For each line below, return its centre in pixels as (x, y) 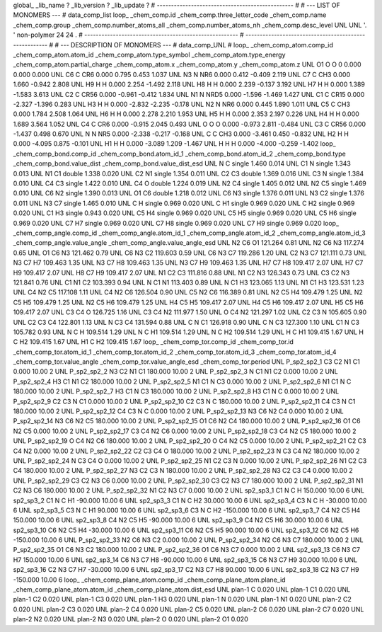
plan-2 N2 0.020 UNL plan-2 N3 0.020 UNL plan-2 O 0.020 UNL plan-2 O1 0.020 (131, 619)
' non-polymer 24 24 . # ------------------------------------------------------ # (128, 35)
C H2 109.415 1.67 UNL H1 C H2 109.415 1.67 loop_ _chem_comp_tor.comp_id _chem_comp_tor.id (153, 342)
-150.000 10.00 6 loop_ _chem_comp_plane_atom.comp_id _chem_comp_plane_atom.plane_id (149, 580)
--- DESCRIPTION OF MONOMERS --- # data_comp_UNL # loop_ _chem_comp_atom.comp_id (197, 45)
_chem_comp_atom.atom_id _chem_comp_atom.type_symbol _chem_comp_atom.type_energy (149, 54)
